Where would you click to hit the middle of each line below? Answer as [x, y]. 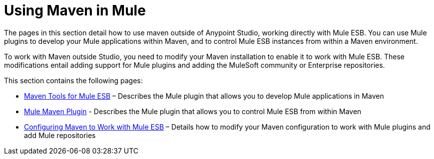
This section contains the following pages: [73, 80]
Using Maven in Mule [75, 10]
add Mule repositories [60, 135]
